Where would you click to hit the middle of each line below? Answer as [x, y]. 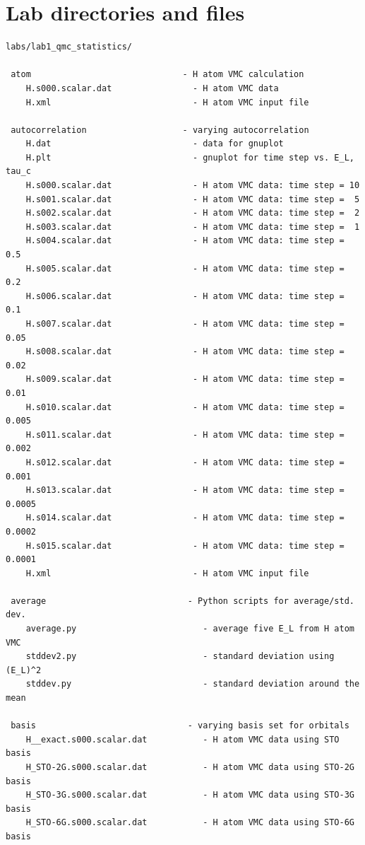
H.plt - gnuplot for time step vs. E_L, [190, 157]
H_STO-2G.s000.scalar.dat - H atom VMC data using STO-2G [190, 767]
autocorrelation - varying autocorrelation [160, 130]
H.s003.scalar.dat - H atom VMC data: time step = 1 [193, 227]
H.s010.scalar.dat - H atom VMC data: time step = [185, 407]
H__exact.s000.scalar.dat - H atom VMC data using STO [182, 739]
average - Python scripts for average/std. [182, 601]
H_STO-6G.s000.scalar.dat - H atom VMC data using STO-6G [190, 823]
